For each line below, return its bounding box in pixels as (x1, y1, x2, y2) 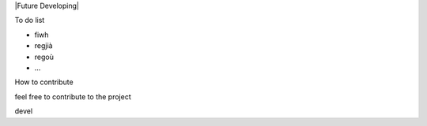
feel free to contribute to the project (14, 91, 131, 102)
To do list (14, 16, 45, 25)
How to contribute (14, 77, 74, 87)
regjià (34, 41, 53, 50)
